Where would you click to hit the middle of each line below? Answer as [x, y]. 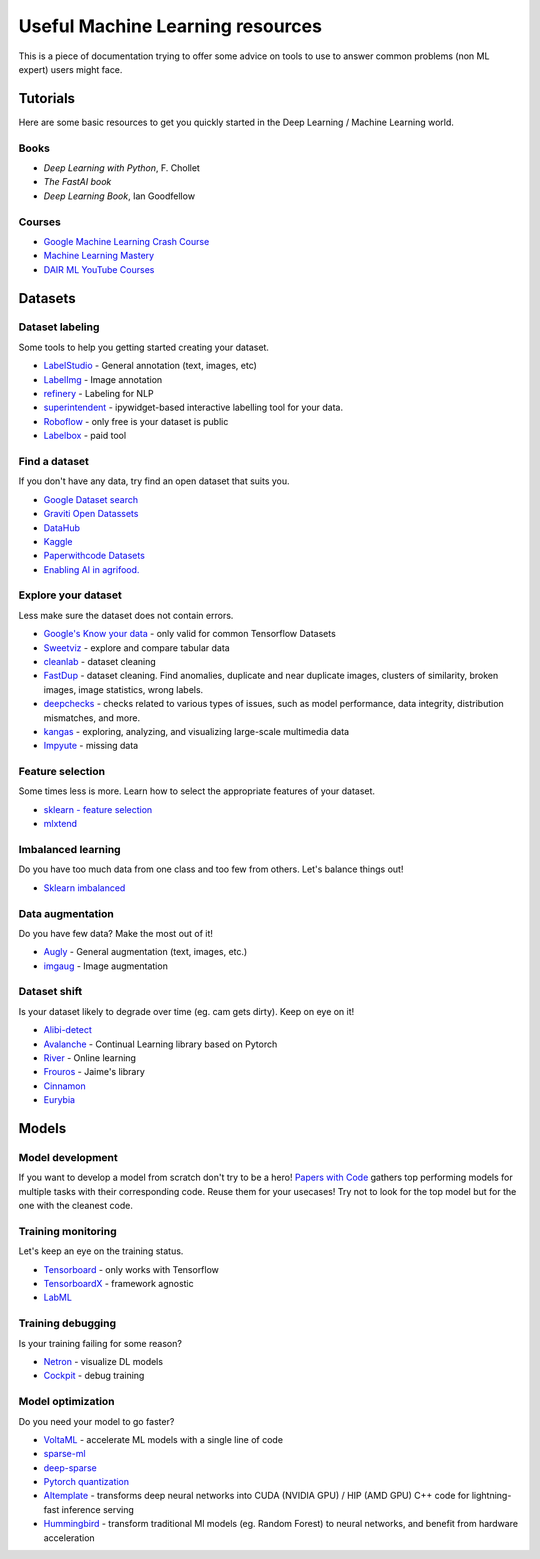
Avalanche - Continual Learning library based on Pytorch [160, 1044]
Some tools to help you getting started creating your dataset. [144, 347]
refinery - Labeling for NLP [98, 394]
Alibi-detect [67, 1030]
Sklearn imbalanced [84, 887]
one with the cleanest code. [76, 1206]
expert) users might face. [70, 69]
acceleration [69, 1537]
